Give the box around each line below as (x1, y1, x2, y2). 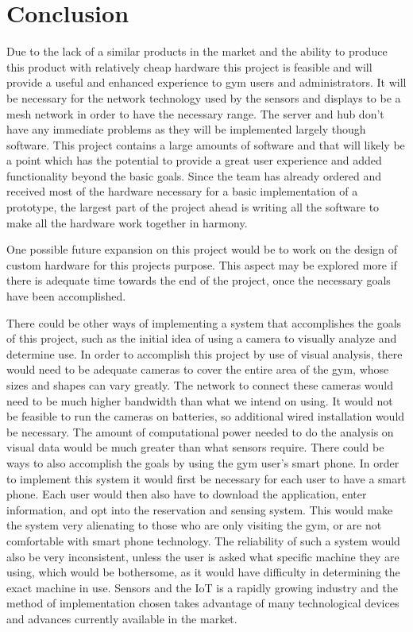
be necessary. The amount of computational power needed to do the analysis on (6, 423, 394, 440)
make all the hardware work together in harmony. (6, 214, 248, 231)
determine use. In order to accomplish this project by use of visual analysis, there (6, 345, 403, 362)
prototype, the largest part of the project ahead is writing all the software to (6, 199, 380, 215)
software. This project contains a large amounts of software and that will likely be (6, 136, 405, 153)
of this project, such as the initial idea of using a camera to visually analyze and (6, 330, 397, 347)
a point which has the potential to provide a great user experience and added (6, 152, 382, 169)
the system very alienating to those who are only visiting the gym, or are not (6, 517, 382, 533)
